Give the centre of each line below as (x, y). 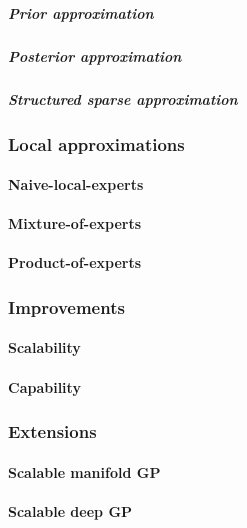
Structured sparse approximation (123, 98)
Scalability (44, 347)
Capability (44, 386)
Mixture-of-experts (75, 223)
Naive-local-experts (76, 184)
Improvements (66, 306)
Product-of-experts (75, 262)
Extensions (52, 431)
